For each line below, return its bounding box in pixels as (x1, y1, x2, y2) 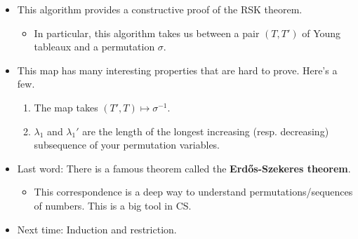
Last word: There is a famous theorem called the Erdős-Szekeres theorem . (17, 161, 351, 175)
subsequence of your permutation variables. (34, 137, 220, 152)
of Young (302, 25, 341, 40)
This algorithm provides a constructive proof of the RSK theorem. (17, 2, 303, 16)
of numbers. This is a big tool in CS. (34, 198, 192, 212)
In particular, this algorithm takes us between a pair (34, 25, 260, 40)
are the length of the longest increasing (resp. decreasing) (82, 123, 329, 138)
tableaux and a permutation (34, 39, 155, 54)
